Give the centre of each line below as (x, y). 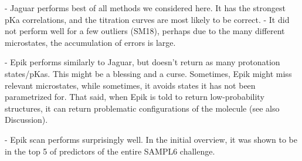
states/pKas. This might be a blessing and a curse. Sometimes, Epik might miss (148, 73)
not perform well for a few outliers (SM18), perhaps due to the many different (145, 31)
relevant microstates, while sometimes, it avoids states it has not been (130, 85)
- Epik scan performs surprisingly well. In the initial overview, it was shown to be (151, 139)
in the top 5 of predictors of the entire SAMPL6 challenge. (110, 151)
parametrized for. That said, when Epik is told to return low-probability (135, 97)
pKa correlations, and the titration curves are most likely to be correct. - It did (147, 19)
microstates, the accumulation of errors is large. (90, 42)
